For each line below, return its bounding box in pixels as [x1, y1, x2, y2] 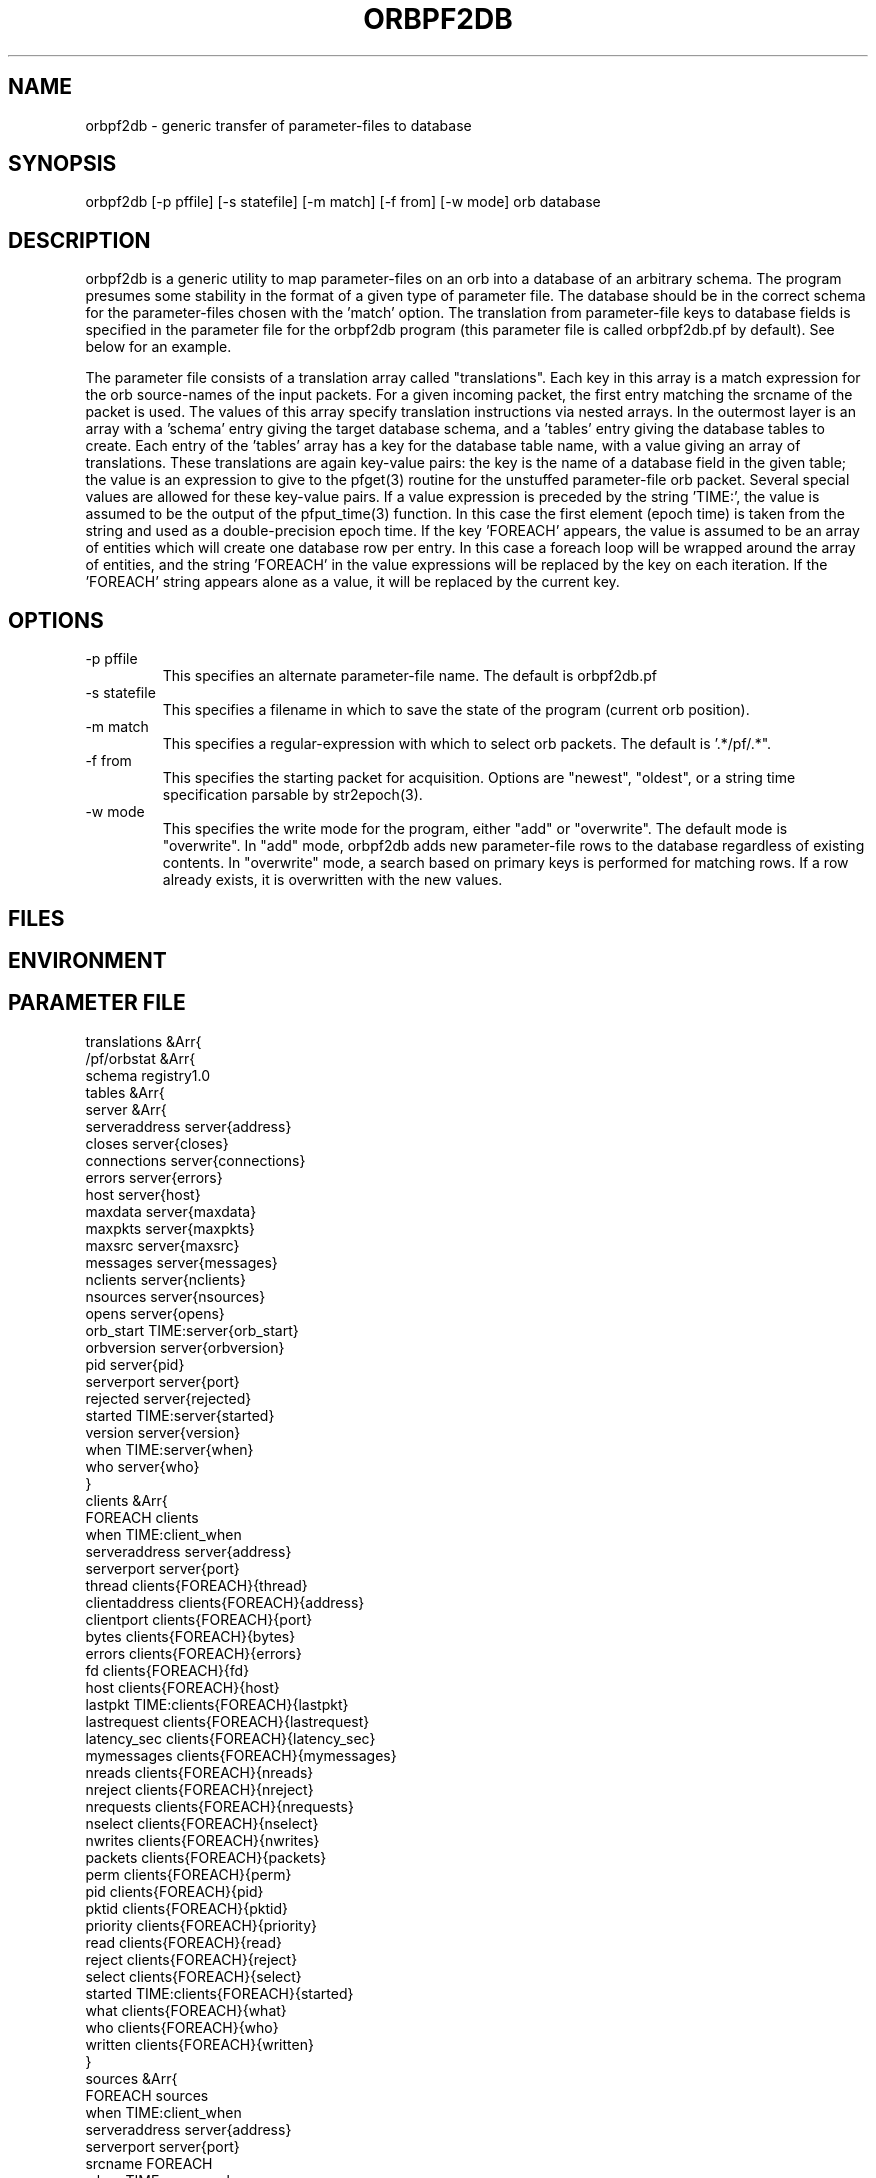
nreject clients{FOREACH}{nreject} [85, 1780, 314, 1798]
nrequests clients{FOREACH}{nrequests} [85, 1797, 354, 1815]
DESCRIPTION [8, 227, 151, 253]
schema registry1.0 [85, 1066, 210, 1084]
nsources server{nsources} [85, 1287, 266, 1305]
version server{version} [85, 1423, 241, 1441]
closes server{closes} [85, 1134, 229, 1152]
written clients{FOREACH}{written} [85, 2035, 314, 2053]
